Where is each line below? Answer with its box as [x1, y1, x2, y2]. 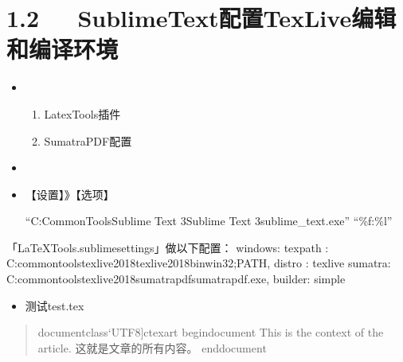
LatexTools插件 [44, 105, 121, 122]
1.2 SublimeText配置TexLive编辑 [6, 2, 397, 34]
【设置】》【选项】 [25, 185, 115, 202]
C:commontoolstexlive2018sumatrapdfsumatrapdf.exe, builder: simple [6, 271, 346, 287]
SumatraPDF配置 [44, 132, 132, 149]
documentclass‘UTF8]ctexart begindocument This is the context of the [37, 324, 384, 341]
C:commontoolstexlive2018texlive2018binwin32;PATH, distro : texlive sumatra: [6, 255, 391, 271]
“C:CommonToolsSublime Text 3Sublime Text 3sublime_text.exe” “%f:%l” [25, 212, 393, 229]
